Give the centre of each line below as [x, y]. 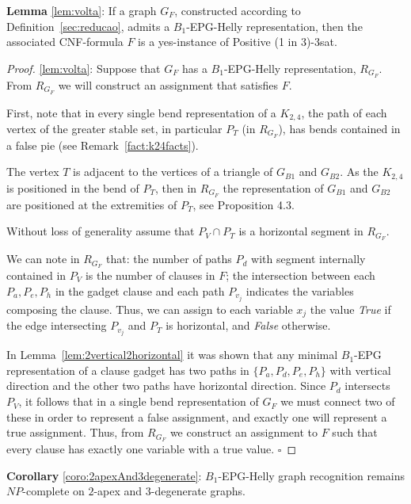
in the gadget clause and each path [140, 290]
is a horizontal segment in [301, 231]
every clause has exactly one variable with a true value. [141, 449]
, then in [176, 187]
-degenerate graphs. [198, 491]
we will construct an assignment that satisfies [168, 84]
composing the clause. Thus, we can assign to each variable [150, 309]
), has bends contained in [339, 128]
